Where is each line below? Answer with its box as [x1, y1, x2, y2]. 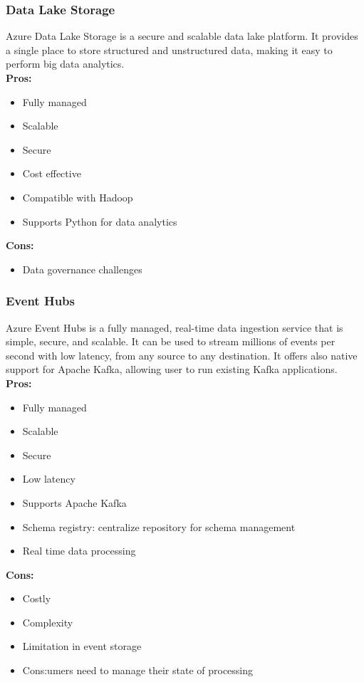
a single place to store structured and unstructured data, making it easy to [6, 42, 333, 57]
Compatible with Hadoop [22, 189, 133, 204]
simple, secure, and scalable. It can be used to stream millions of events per [6, 334, 336, 349]
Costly [22, 591, 51, 606]
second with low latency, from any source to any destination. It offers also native [6, 347, 358, 362]
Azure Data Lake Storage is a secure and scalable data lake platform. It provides [6, 28, 358, 43]
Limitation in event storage [22, 639, 142, 654]
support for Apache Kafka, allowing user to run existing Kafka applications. [6, 362, 338, 377]
